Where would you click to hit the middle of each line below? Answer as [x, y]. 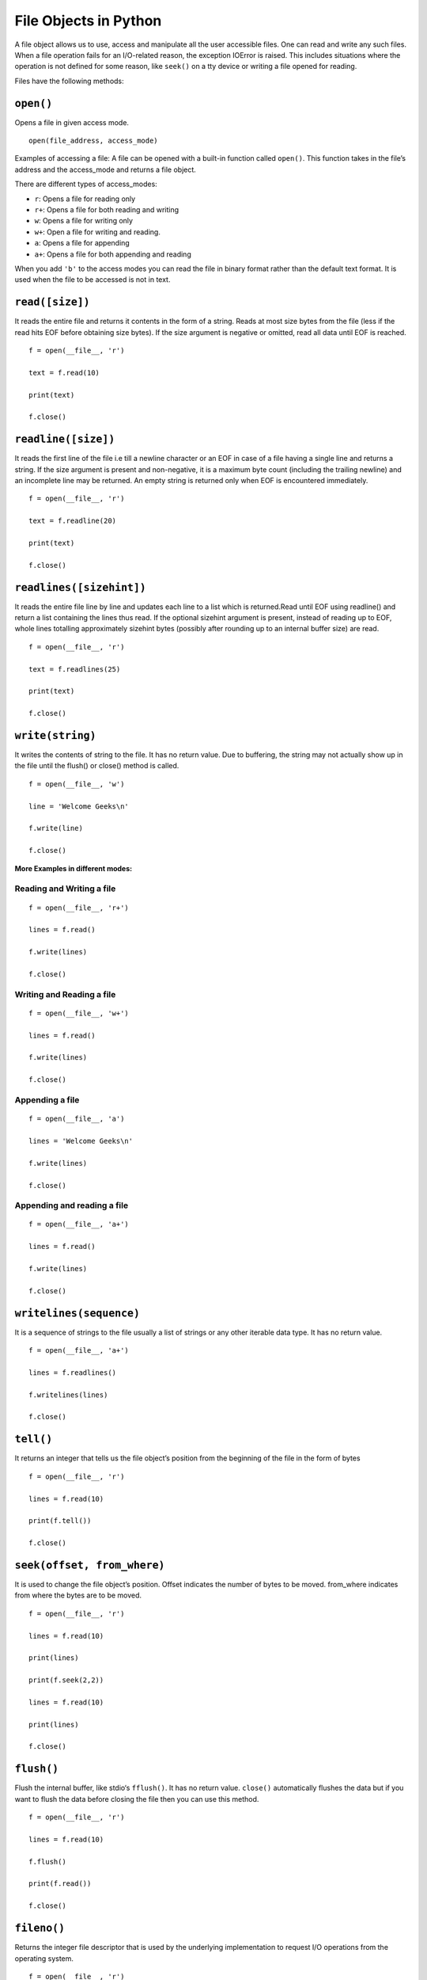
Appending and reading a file [72, 1205]
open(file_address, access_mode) [93, 141]
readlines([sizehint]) [80, 587]
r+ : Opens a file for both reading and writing [107, 209]
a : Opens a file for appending [82, 243]
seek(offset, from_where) [90, 1565]
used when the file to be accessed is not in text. [93, 280]
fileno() [40, 1928]
